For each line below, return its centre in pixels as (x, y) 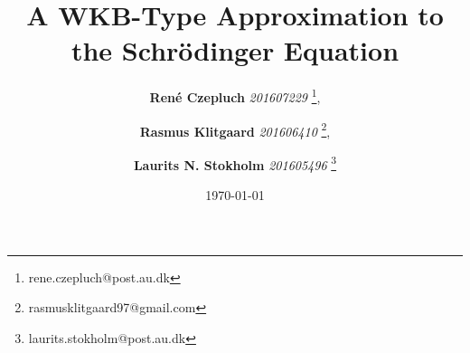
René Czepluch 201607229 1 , (235, 95)
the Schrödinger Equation (235, 50)
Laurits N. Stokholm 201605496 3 (235, 163)
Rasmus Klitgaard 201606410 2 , (235, 129)
